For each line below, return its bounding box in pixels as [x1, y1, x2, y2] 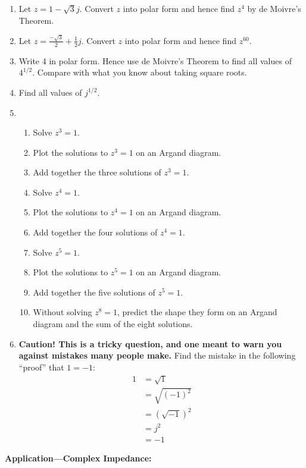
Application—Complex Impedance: [5, 451, 152, 464]
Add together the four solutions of [33, 226, 158, 238]
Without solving [33, 306, 92, 318]
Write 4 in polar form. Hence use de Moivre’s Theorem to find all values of [18, 54, 292, 67]
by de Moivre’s [247, 2, 301, 14]
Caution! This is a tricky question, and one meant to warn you [18, 337, 282, 350]
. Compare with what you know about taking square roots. [32, 66, 247, 78]
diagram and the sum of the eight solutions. [33, 318, 193, 330]
